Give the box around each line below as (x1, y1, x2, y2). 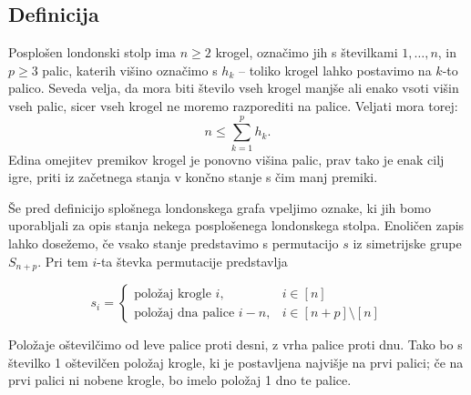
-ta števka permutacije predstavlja (97, 251, 288, 270)
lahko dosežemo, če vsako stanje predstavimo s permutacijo (8, 234, 339, 253)
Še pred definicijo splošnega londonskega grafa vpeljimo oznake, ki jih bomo (8, 197, 431, 217)
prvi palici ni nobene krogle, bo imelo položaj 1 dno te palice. (8, 370, 352, 390)
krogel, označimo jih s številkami (215, 43, 398, 62)
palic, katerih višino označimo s (42, 60, 218, 79)
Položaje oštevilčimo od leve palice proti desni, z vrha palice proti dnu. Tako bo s (8, 335, 463, 354)
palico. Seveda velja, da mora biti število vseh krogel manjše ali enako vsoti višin (8, 78, 459, 97)
